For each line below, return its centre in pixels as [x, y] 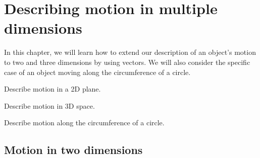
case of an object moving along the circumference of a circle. [97, 72]
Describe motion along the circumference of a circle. [84, 123]
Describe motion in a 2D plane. [53, 89]
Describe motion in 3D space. [49, 105]
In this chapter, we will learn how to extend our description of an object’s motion [130, 52]
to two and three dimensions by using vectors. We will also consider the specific [127, 62]
